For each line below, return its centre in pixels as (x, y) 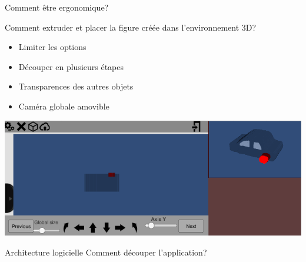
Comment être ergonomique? (57, 7)
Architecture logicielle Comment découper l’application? (106, 252)
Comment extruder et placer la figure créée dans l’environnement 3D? (131, 27)
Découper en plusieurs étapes (71, 66)
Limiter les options (52, 47)
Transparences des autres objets (76, 86)
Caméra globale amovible (64, 106)
